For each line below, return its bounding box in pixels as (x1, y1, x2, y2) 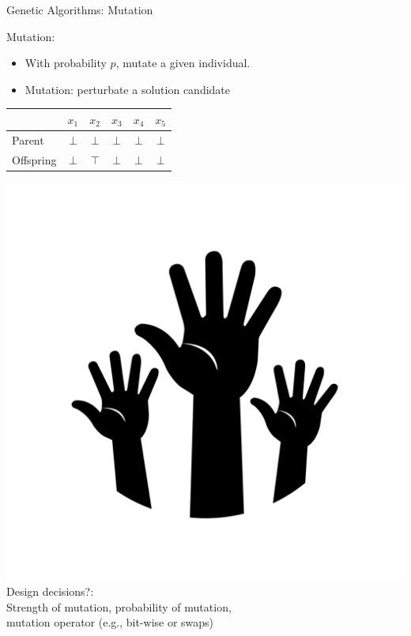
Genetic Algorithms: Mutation (6, 2, 153, 17)
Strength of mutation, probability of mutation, (6, 598, 232, 615)
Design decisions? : (6, 583, 94, 600)
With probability (25, 55, 107, 71)
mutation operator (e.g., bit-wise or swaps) (6, 614, 214, 630)
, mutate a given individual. (115, 55, 251, 71)
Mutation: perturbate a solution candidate (25, 81, 231, 97)
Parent (12, 131, 44, 148)
